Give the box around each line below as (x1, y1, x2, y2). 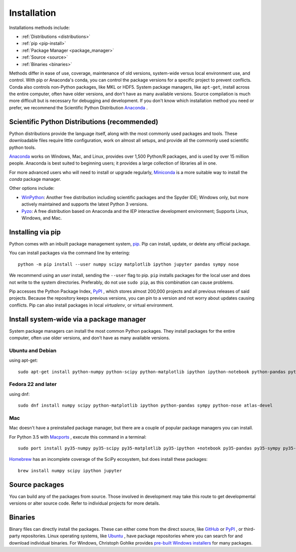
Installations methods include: (9, 25, 70, 31)
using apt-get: (9, 357, 38, 363)
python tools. (9, 144, 36, 150)
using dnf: (9, 391, 30, 397)
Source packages (9, 481, 64, 489)
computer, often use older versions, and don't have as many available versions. (9, 335, 170, 341)
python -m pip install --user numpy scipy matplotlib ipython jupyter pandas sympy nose (18, 261, 239, 267)
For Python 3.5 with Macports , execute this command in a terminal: (9, 434, 147, 440)
